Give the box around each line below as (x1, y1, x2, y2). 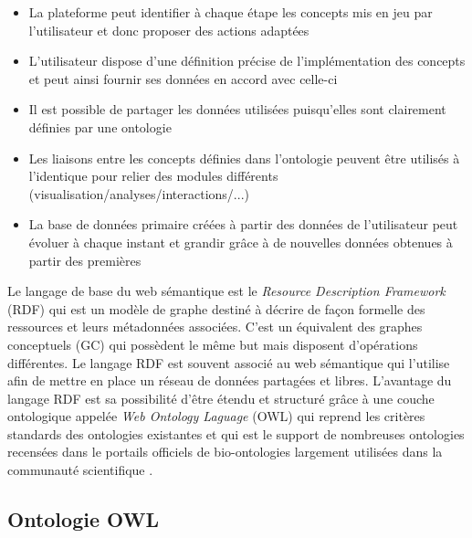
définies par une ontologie (28, 117, 172, 136)
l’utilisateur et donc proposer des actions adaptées (28, 20, 309, 39)
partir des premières (28, 250, 142, 269)
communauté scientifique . (7, 460, 153, 480)
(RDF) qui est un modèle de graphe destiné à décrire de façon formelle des (7, 299, 425, 318)
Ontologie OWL (7, 505, 159, 533)
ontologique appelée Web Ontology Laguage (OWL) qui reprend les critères (7, 406, 425, 426)
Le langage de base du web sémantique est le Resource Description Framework (7, 281, 446, 301)
